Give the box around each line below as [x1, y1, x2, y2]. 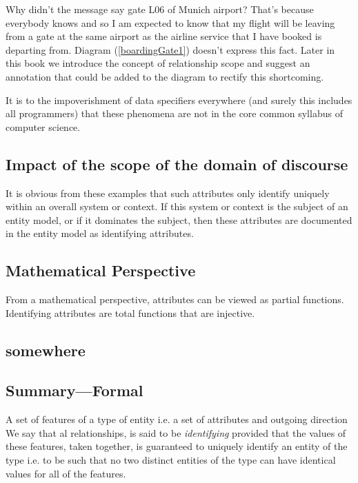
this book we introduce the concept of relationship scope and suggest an [6, 56, 310, 70]
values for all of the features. [6, 466, 126, 480]
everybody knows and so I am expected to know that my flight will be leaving [6, 15, 335, 30]
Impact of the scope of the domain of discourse [6, 153, 348, 174]
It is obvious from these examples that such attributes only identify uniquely [6, 185, 330, 200]
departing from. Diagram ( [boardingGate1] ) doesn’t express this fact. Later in [6, 42, 335, 56]
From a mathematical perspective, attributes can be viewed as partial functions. [6, 292, 344, 307]
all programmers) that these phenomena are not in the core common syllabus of [6, 106, 343, 121]
